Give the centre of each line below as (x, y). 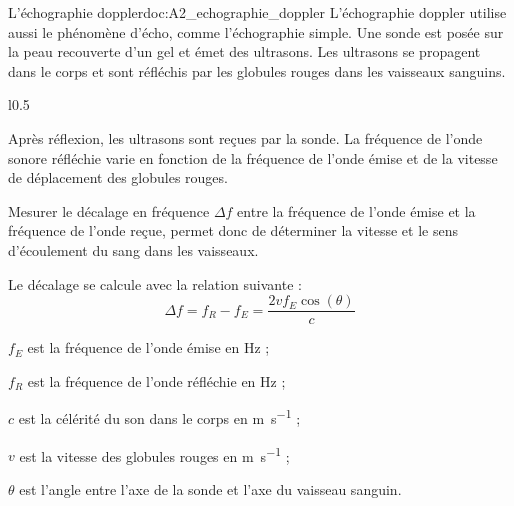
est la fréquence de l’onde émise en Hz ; (148, 347)
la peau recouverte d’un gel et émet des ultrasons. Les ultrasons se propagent (244, 51)
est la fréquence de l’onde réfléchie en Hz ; (156, 380)
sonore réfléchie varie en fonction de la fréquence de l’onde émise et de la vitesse (253, 157)
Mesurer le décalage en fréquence (109, 210)
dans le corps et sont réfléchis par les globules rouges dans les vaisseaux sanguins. (257, 70)
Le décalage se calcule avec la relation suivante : (155, 283)
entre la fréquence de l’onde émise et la (356, 210)
